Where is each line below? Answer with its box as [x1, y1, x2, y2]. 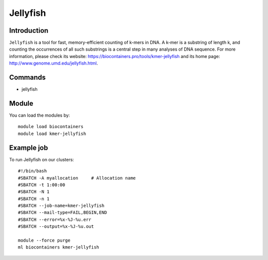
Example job [9, 143, 48, 152]
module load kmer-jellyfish [18, 130, 86, 136]
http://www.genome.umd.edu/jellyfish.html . [9, 60, 98, 66]
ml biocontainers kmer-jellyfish [18, 245, 99, 250]
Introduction [9, 26, 49, 35]
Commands [9, 73, 46, 82]
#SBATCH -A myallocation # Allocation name [18, 175, 136, 181]
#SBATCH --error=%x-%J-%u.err [18, 216, 92, 222]
